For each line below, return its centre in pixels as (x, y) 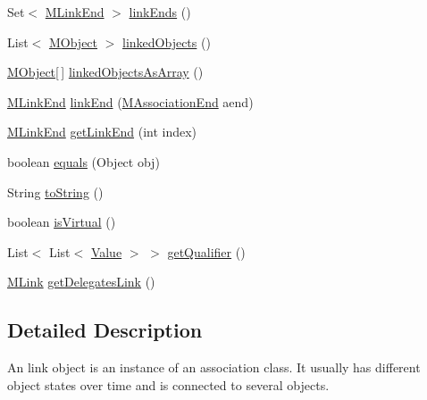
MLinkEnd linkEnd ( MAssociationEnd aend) (130, 101)
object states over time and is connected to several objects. (168, 384)
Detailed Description (105, 330)
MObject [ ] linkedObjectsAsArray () (105, 72)
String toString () (55, 192)
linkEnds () (160, 12)
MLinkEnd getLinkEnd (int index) (102, 132)
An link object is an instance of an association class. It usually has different (214, 367)
